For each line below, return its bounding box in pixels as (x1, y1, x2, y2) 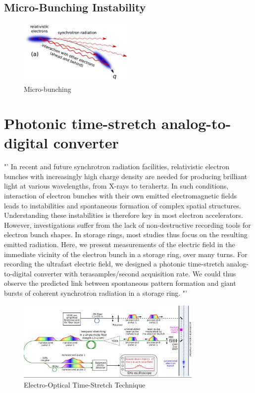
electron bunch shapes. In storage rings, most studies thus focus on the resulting (4, 229, 248, 240)
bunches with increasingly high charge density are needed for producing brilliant (4, 171, 248, 181)
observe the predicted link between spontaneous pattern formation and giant (4, 278, 236, 288)
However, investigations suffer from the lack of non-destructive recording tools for (4, 219, 251, 230)
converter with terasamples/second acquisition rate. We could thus (34, 268, 236, 278)
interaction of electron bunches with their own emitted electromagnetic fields (4, 190, 237, 200)
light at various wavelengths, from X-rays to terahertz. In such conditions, (4, 181, 229, 191)
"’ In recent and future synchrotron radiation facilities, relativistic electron (4, 161, 229, 172)
